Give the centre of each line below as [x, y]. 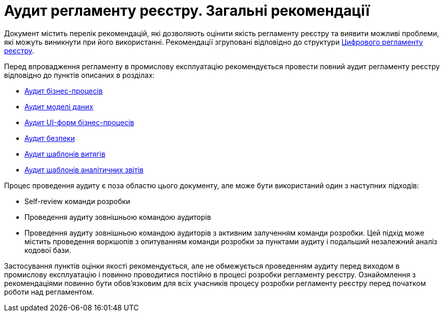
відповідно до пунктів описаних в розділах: [79, 75]
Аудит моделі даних [59, 106]
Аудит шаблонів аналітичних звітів [84, 169]
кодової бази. [48, 250]
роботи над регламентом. [49, 292]
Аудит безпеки [50, 138]
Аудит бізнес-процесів [64, 91]
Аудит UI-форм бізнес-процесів [79, 122]
